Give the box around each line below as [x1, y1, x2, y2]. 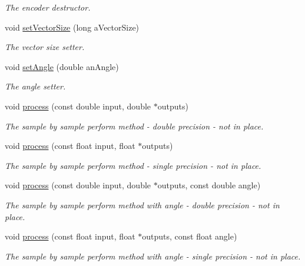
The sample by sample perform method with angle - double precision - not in [5, 198, 280, 211]
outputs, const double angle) [157, 179, 261, 191]
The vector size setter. [5, 41, 85, 53]
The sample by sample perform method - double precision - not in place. [5, 119, 264, 132]
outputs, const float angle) [142, 230, 237, 242]
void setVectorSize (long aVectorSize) [5, 21, 140, 33]
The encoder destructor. [5, 1, 91, 13]
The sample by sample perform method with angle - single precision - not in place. [5, 250, 301, 262]
